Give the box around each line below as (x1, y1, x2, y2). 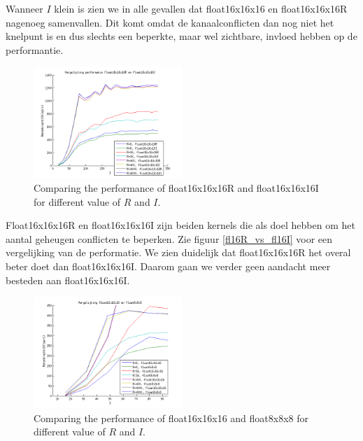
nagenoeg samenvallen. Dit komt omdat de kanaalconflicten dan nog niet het (6, 15, 334, 29)
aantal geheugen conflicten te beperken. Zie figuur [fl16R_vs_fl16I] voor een (6, 231, 333, 246)
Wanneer (6, 1, 43, 15)
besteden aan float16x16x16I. (6, 272, 130, 287)
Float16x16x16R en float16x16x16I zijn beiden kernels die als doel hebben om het (6, 218, 355, 232)
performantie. (6, 42, 64, 57)
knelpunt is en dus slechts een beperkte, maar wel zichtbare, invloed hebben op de (6, 29, 357, 43)
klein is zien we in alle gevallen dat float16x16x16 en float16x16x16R (54, 1, 348, 15)
